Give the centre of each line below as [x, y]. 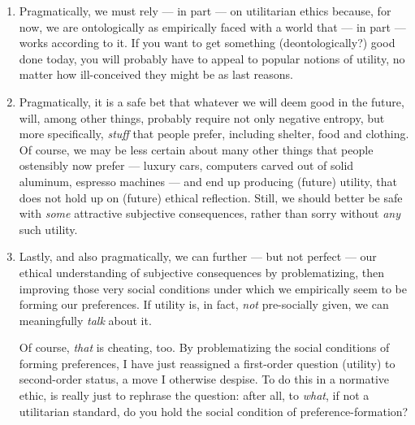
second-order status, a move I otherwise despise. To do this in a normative [204, 379]
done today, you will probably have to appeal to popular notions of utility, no [212, 58]
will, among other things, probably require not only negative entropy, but [202, 117]
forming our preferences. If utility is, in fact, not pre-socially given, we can [204, 304]
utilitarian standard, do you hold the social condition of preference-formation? [214, 411]
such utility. [48, 229]
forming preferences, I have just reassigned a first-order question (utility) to [207, 363]
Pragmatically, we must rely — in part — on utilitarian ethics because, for [205, 11]
